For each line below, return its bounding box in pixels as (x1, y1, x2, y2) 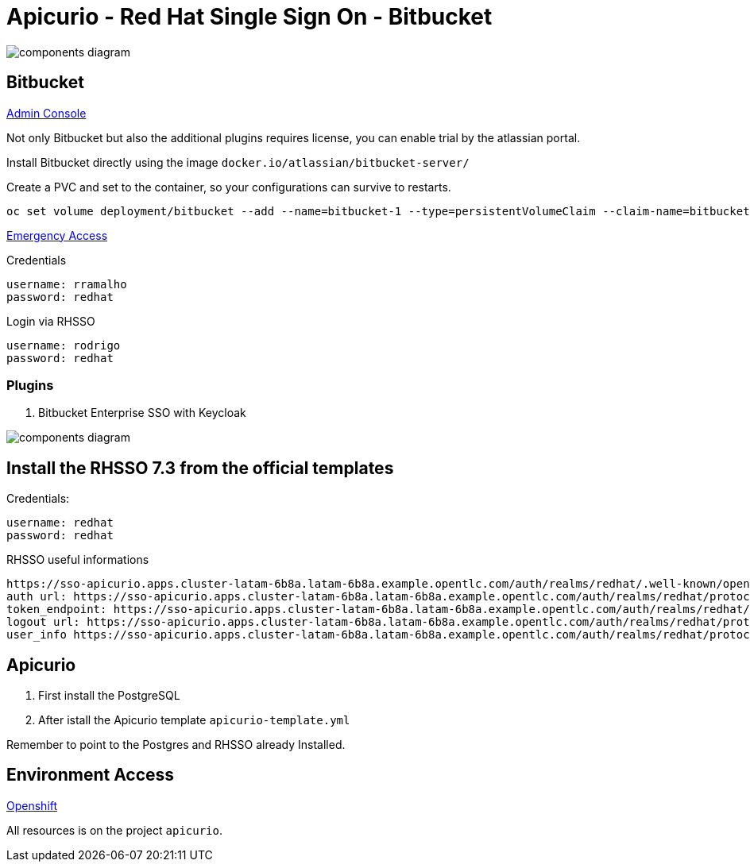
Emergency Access (6, 228, 108, 242)
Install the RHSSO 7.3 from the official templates (6, 457, 394, 478)
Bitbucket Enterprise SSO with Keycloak (38, 406, 246, 420)
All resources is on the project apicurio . (6, 823, 223, 837)
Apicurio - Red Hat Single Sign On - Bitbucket (6, 3, 493, 30)
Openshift (6, 798, 58, 812)
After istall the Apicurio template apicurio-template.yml (38, 713, 350, 727)
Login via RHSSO (6, 314, 95, 328)
